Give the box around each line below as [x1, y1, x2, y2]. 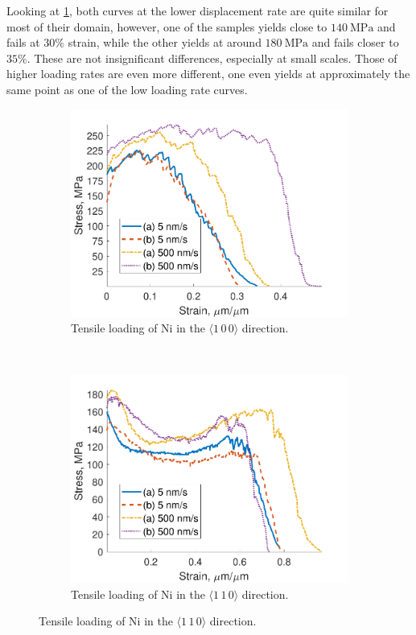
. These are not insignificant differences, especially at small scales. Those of [27, 49, 397, 66]
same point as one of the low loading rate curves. [6, 80, 248, 97]
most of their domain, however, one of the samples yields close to [6, 18, 327, 35]
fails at [6, 34, 40, 51]
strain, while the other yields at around [68, 34, 262, 51]
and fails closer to [311, 34, 399, 51]
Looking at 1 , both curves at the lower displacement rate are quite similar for [6, 2, 389, 19]
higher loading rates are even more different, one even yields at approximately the [6, 65, 410, 82]
